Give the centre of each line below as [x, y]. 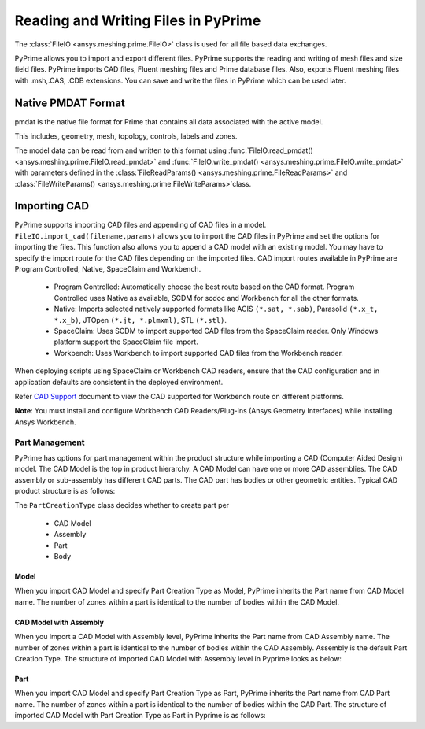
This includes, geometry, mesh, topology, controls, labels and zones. [126, 136]
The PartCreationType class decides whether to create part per [122, 505]
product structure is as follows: [65, 491]
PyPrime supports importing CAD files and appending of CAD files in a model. [140, 225]
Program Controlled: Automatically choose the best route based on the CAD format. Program [204, 287]
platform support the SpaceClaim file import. [126, 342]
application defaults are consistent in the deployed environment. [119, 382]
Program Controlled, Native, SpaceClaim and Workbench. [108, 269]
